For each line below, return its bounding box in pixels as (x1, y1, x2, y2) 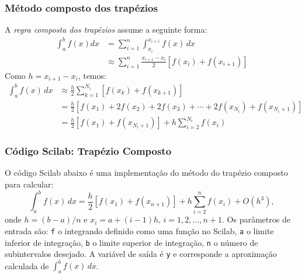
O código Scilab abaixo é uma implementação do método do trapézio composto (5, 166, 288, 179)
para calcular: (5, 178, 54, 190)
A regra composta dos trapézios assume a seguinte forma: (5, 23, 207, 36)
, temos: (78, 69, 106, 81)
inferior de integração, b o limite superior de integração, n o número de (5, 236, 258, 248)
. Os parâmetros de (222, 213, 290, 225)
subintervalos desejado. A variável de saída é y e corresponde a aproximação (5, 248, 277, 260)
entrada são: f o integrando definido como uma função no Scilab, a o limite (5, 224, 274, 237)
